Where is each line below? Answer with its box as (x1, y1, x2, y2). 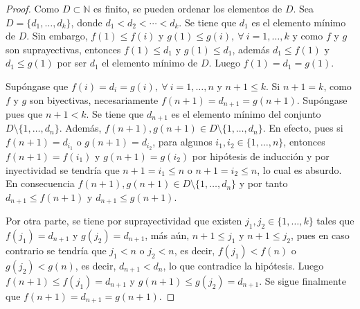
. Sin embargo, (26, 28, 88, 43)
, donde (71, 15, 102, 29)
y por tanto (239, 176, 288, 191)
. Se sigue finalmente (259, 273, 346, 288)
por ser (57, 55, 87, 70)
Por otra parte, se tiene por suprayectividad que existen (6, 213, 242, 228)
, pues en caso (290, 227, 350, 242)
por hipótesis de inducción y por (192, 148, 330, 163)
